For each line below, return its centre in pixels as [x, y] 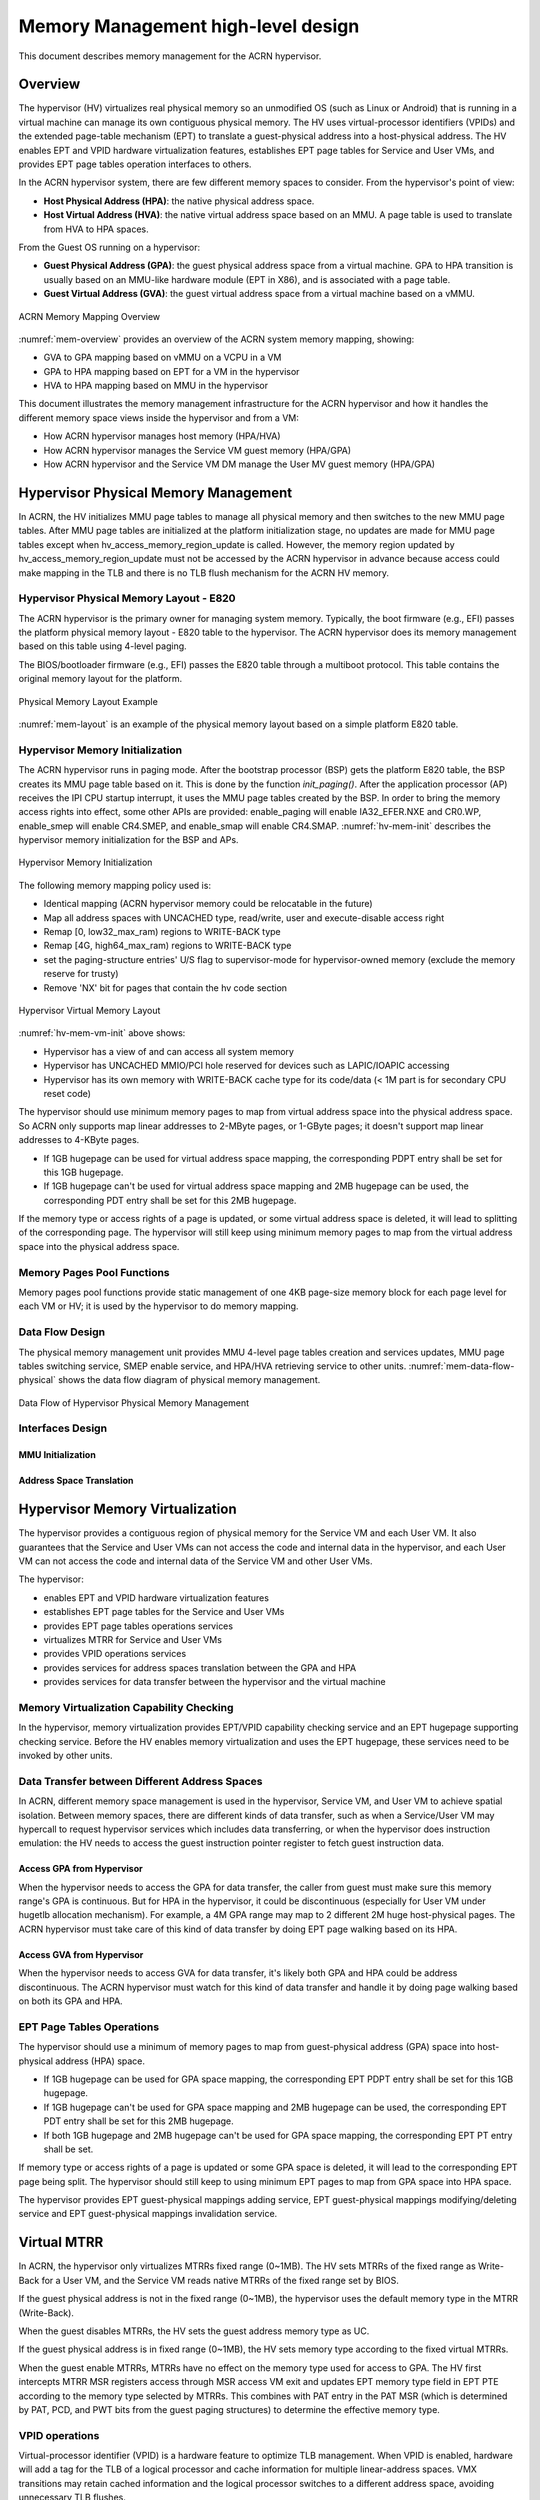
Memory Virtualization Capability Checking [126, 1707]
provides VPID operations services [115, 1654]
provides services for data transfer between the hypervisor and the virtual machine [214, 1682]
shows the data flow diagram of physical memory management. [189, 1380]
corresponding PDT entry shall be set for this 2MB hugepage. [170, 1200]
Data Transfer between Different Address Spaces [141, 1781]
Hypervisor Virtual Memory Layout [89, 1010]
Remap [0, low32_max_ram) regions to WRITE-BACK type [162, 932]
